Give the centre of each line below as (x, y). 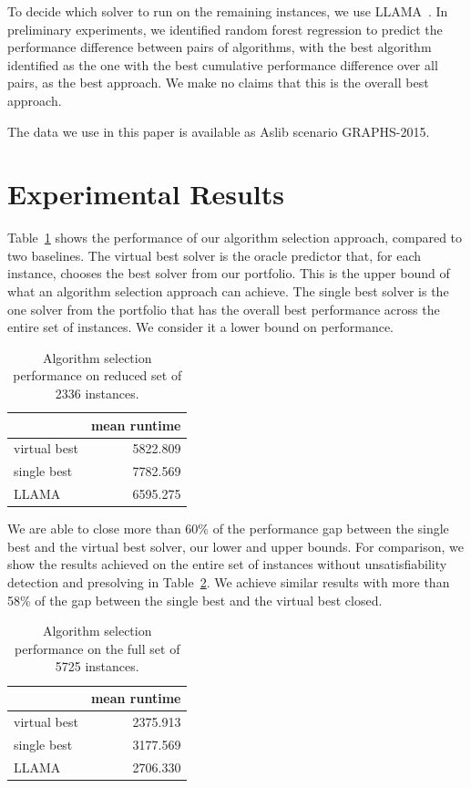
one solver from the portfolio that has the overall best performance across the (224, 309)
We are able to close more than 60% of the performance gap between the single (228, 529)
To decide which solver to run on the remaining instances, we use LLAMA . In (228, 11)
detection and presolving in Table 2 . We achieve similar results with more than (229, 582)
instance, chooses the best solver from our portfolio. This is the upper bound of (229, 273)
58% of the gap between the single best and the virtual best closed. (195, 600)
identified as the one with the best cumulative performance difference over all (223, 64)
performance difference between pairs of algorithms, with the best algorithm (220, 47)
